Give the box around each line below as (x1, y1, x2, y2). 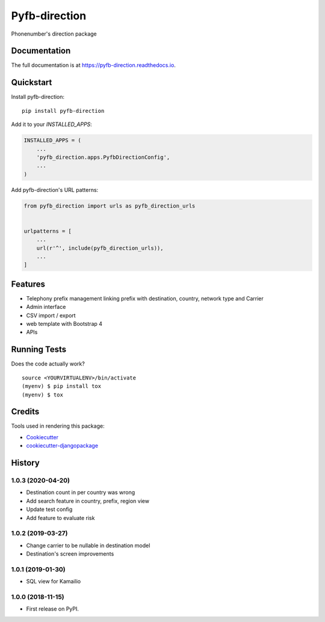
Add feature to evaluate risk (26, 514, 95, 521)
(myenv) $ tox (22, 391, 63, 398)
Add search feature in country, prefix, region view (26, 497, 150, 504)
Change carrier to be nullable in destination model (26, 542, 150, 549)
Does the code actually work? (11, 360, 85, 367)
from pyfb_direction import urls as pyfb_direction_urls (23, 202, 196, 209)
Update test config (26, 506, 73, 513)
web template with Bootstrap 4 (26, 320, 102, 328)
